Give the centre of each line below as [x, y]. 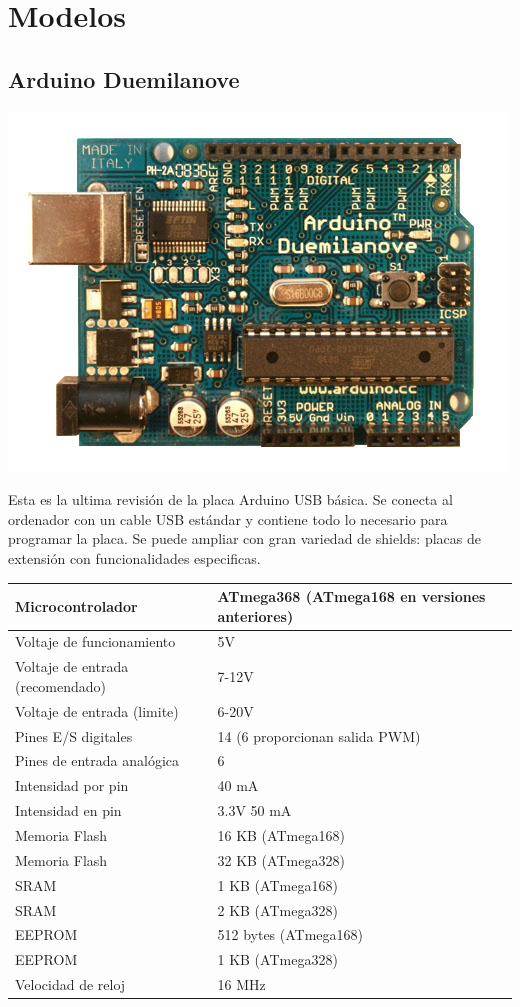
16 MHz [241, 984]
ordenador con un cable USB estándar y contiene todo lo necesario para [228, 518]
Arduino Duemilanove [124, 78]
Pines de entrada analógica [97, 760]
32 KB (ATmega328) [281, 859]
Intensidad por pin [72, 785]
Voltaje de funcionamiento [95, 641]
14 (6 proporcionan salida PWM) [319, 735]
